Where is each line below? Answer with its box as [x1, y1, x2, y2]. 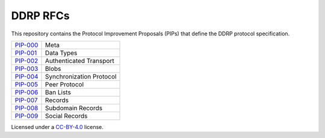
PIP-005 [14, 80, 39, 88]
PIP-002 [14, 56, 39, 65]
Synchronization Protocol [45, 72, 117, 80]
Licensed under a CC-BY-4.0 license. [11, 123, 104, 130]
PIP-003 [14, 64, 39, 73]
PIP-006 [14, 88, 39, 96]
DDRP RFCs [11, 9, 70, 22]
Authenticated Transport [45, 56, 114, 65]
